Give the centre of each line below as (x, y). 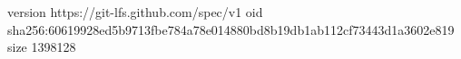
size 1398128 (42, 47)
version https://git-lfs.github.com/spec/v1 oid (135, 12)
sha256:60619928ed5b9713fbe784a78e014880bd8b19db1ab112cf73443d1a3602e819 (231, 29)
